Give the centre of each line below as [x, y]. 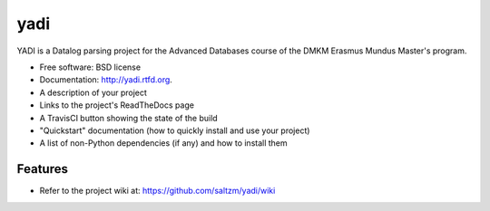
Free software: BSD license [90, 67]
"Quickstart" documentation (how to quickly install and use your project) [175, 130]
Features [42, 169]
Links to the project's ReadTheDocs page [117, 105]
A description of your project [93, 92]
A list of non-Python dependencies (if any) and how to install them [163, 143]
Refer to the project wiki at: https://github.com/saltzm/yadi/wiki [157, 191]
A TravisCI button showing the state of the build [128, 118]
